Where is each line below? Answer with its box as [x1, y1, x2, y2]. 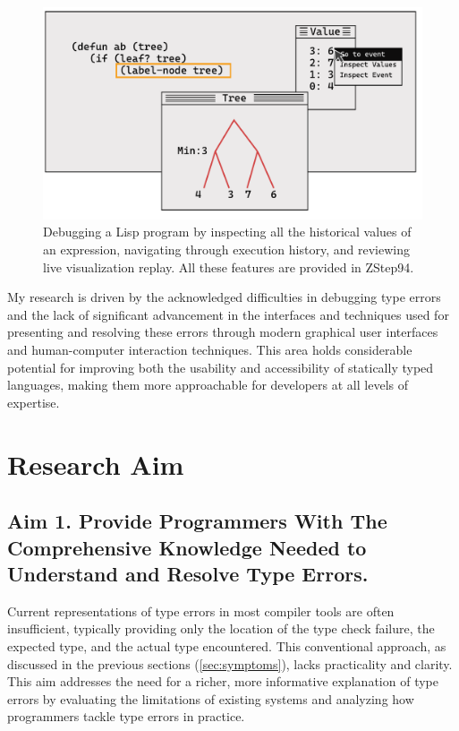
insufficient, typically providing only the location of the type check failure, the [7, 619, 435, 638]
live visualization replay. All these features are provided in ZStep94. [43, 257, 414, 276]
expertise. [7, 392, 60, 411]
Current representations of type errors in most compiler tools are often [7, 601, 395, 620]
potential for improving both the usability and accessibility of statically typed [7, 357, 434, 376]
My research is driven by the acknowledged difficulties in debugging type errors [7, 288, 441, 306]
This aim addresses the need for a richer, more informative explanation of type [7, 672, 438, 691]
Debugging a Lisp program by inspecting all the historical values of [43, 222, 412, 241]
